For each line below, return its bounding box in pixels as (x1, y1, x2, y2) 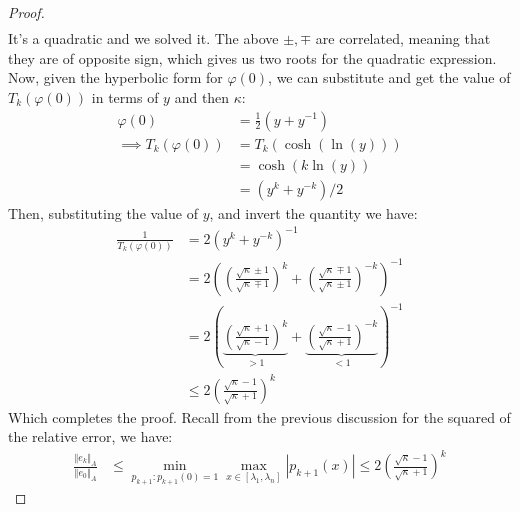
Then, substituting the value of (8, 202, 198, 223)
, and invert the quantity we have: (209, 202, 418, 223)
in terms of (91, 86, 159, 107)
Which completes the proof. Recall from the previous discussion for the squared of (8, 406, 511, 427)
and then (174, 86, 230, 107)
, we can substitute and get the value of (268, 67, 511, 88)
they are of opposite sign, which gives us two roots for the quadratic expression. (8, 47, 497, 68)
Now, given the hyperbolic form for (8, 67, 223, 88)
